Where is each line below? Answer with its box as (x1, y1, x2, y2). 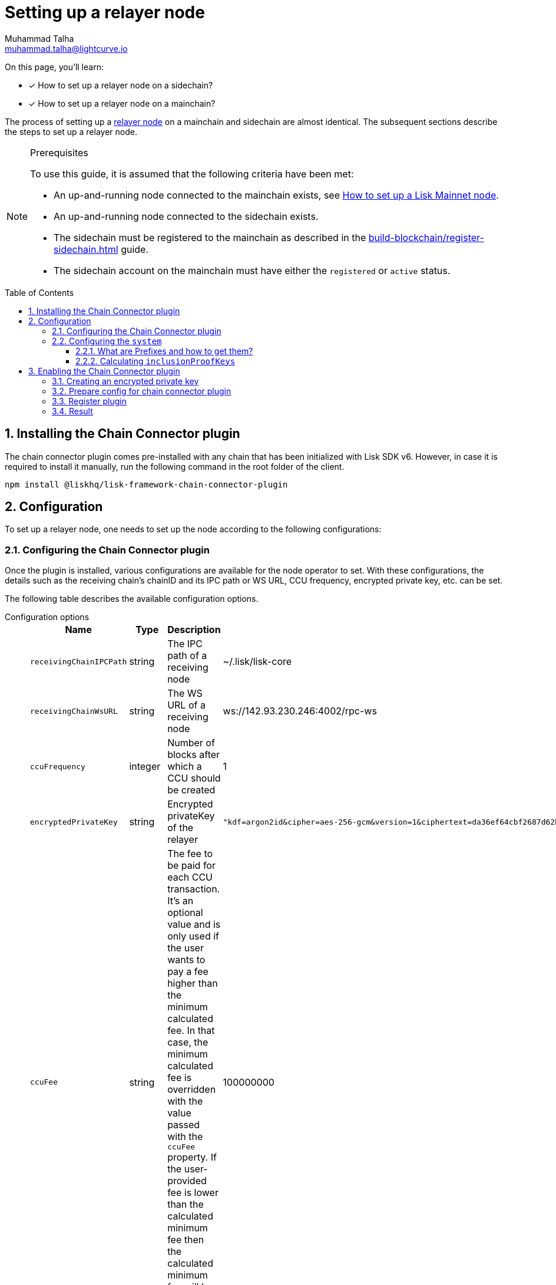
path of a (167, 650, 207, 662)
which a (167, 760, 202, 773)
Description (167, 624, 221, 636)
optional (167, 907, 203, 919)
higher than (167, 977, 218, 990)
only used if (167, 930, 219, 943)
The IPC (167, 638, 203, 650)
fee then (167, 1234, 204, 1246)
